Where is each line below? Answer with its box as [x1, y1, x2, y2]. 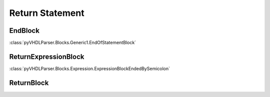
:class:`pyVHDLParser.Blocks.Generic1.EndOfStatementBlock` [9, 40, 136, 46]
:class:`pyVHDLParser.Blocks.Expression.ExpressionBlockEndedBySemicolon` [9, 65, 170, 72]
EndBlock [9, 26, 40, 35]
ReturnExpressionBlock [9, 52, 84, 61]
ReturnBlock [9, 79, 49, 87]
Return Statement [9, 7, 84, 18]
